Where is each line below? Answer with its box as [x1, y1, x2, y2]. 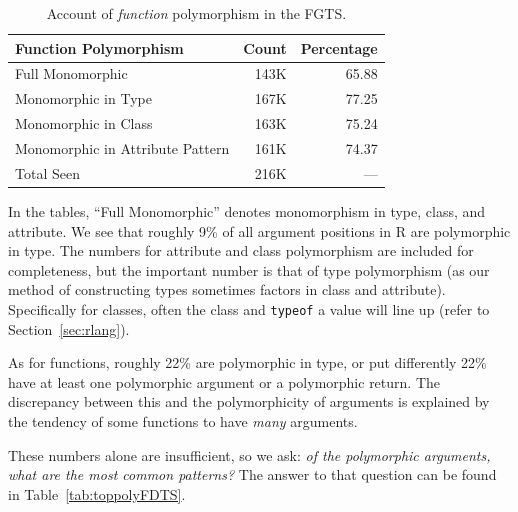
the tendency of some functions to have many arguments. [8, 410, 358, 431]
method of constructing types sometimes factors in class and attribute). [8, 279, 446, 300]
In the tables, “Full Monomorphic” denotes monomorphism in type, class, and [8, 200, 486, 221]
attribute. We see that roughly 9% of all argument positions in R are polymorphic [8, 220, 511, 241]
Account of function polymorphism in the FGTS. [46, 3, 347, 23]
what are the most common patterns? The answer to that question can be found [8, 464, 497, 485]
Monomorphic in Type [15, 88, 152, 109]
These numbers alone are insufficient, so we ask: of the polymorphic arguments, [8, 444, 491, 465]
